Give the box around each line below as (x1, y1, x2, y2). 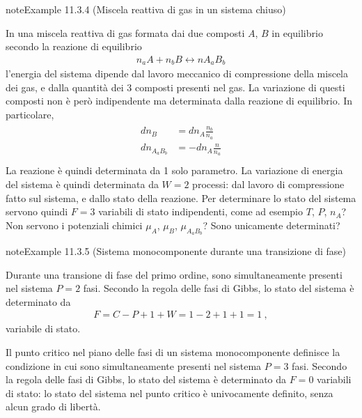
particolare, (6, 107, 54, 122)
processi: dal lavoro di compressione (192, 177, 345, 192)
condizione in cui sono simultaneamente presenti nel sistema (6, 358, 262, 373)
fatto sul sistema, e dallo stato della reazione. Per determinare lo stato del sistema (6, 190, 356, 205)
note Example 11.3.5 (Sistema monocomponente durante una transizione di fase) (6, 244, 346, 258)
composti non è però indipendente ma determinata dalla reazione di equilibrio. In (6, 93, 353, 108)
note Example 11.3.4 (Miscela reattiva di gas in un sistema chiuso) (6, 2, 286, 16)
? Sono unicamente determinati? (203, 217, 340, 232)
